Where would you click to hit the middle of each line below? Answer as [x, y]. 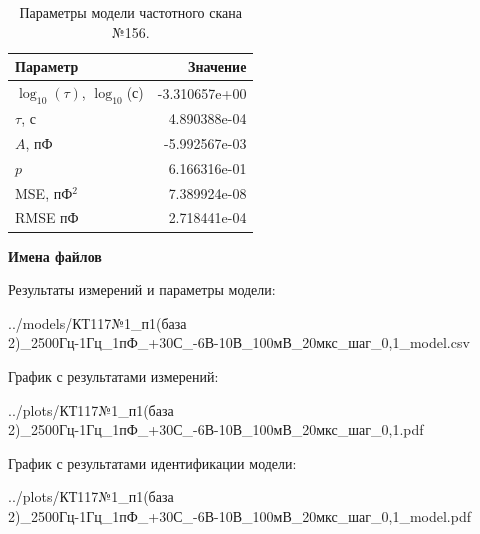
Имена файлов [55, 255]
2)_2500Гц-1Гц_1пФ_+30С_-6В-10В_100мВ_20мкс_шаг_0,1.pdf [216, 429]
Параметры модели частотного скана [130, 12]
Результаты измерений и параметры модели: [142, 289]
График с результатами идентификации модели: [152, 462]
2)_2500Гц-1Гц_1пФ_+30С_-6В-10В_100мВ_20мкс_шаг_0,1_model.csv [239, 342]
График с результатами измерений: [113, 375]
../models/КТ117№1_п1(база [97, 322]
